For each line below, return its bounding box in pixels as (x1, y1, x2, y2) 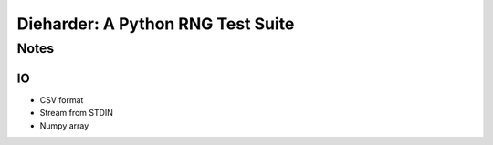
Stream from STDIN (39, 108, 114, 119)
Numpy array (39, 119, 89, 131)
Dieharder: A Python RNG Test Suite (16, 14, 295, 34)
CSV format (39, 94, 84, 105)
